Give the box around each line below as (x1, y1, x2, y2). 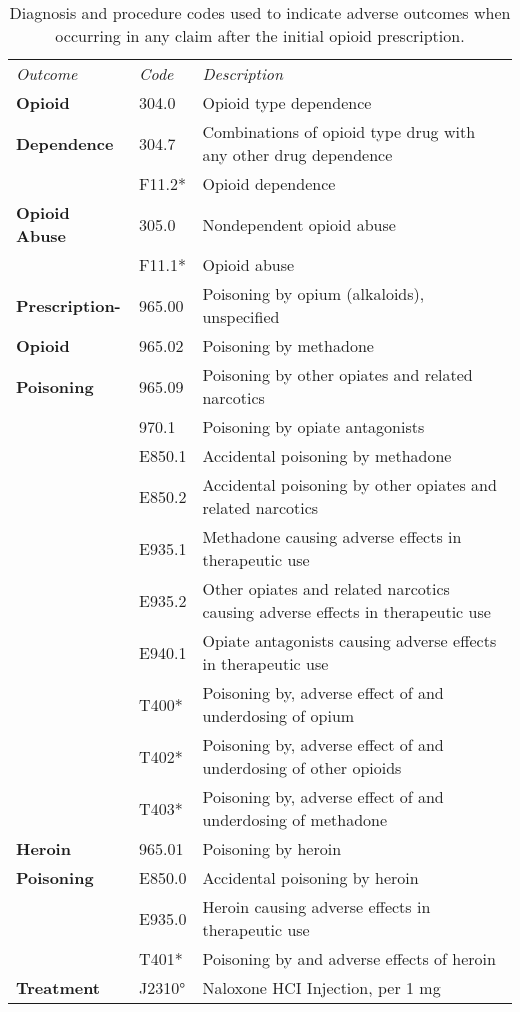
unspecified (202, 305, 280, 328)
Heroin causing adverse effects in (202, 895, 431, 918)
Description (202, 62, 284, 85)
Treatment (16, 976, 101, 999)
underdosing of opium (202, 704, 355, 727)
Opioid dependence (202, 172, 336, 195)
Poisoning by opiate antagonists (202, 415, 425, 438)
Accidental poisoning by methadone (202, 444, 452, 467)
